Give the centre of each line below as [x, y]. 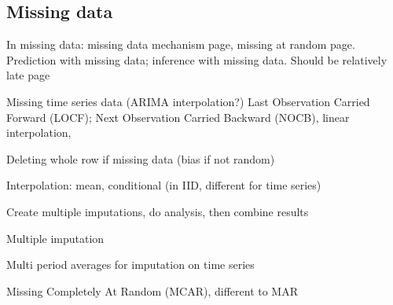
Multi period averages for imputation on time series [130, 265]
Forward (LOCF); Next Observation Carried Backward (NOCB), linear [178, 117]
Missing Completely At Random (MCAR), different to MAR [152, 290]
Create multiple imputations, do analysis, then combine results [158, 211]
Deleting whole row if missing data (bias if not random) [141, 158]
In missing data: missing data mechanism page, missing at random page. [181, 44]
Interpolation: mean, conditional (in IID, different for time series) [164, 185]
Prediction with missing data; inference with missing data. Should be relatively [197, 59]
